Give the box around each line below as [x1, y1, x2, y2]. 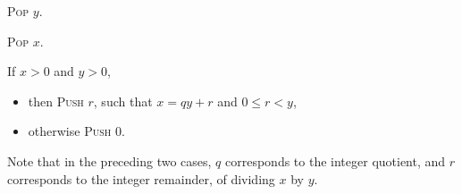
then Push [28, 91, 84, 110]
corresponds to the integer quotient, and [225, 151, 446, 170]
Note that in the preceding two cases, [7, 151, 212, 170]
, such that [93, 91, 153, 110]
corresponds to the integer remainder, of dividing [7, 169, 275, 188]
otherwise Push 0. [28, 122, 125, 140]
